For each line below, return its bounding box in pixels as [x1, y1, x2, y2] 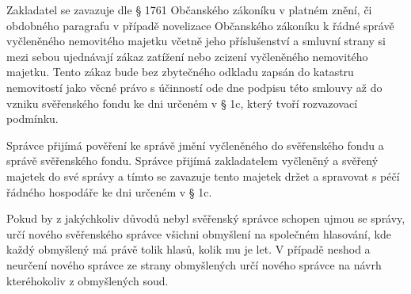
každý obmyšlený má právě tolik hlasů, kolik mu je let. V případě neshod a [6, 241, 371, 258]
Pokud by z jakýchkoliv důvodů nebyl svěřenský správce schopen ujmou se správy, [6, 210, 405, 227]
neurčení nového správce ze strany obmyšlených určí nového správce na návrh [6, 256, 382, 273]
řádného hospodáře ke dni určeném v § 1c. [6, 183, 212, 200]
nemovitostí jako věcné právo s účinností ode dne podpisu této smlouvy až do [6, 78, 382, 95]
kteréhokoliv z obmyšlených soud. [6, 272, 169, 288]
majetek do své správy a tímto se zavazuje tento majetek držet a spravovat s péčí [6, 167, 400, 184]
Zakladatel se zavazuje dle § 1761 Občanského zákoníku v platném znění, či [6, 2, 372, 17]
